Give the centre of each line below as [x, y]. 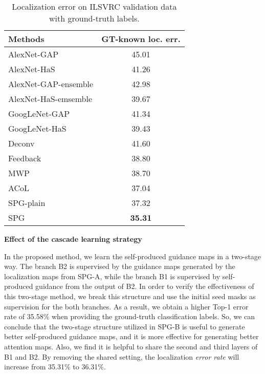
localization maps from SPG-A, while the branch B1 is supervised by [112, 276]
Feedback [25, 158]
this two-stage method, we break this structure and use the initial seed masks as [130, 296]
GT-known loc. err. [141, 39]
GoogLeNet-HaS [37, 128]
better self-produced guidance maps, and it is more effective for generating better [131, 336]
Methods [26, 39]
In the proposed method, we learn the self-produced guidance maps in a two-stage [133, 256]
